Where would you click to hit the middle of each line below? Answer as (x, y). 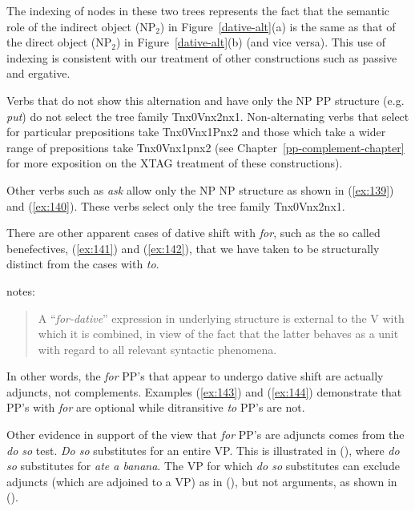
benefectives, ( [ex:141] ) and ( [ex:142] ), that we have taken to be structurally (193, 248)
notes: (21, 290)
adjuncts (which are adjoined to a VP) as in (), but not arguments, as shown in (202, 481)
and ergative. (38, 73)
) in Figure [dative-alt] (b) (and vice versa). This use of (251, 42)
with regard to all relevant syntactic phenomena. (157, 349)
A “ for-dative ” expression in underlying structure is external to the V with (221, 318)
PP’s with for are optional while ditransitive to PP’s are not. (156, 407)
